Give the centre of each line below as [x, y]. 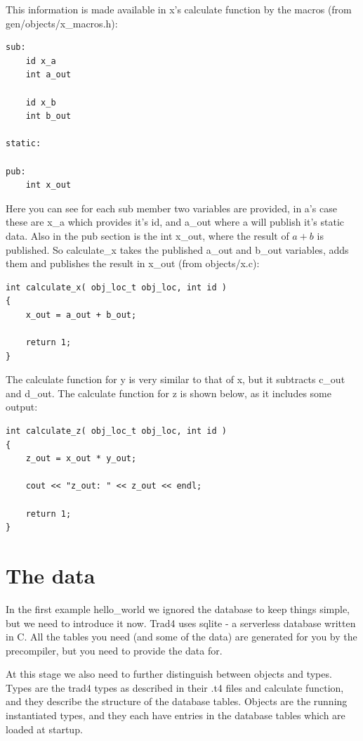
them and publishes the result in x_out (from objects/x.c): [133, 263]
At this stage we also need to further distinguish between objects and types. [169, 674]
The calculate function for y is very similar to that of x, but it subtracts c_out [176, 379]
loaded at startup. [44, 729]
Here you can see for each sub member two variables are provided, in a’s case [171, 208]
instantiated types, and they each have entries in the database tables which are [176, 715]
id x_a [41, 61]
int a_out [48, 75]
